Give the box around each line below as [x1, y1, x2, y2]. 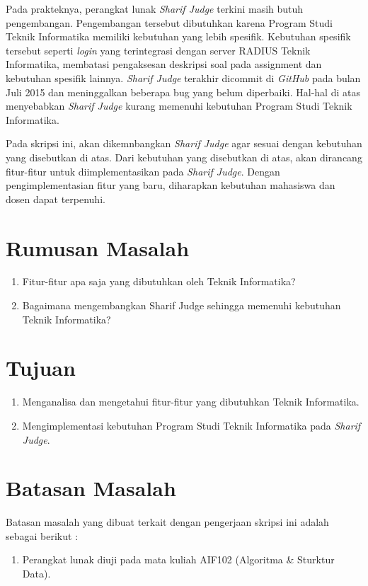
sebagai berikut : [6, 528, 79, 543]
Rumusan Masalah [6, 233, 190, 262]
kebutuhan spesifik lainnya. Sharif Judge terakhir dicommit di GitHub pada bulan [6, 70, 361, 85]
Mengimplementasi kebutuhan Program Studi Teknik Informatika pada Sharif [22, 418, 361, 432]
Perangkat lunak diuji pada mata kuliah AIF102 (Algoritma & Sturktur [22, 552, 335, 567]
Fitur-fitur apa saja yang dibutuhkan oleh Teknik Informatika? [22, 274, 296, 289]
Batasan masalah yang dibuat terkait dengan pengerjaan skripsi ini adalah [6, 515, 329, 529]
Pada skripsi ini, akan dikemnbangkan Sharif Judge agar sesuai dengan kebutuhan [6, 136, 362, 151]
